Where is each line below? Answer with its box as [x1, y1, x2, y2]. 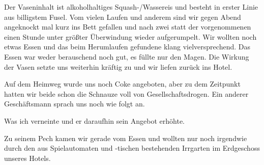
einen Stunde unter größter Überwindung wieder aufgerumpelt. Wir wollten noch [4, 31, 257, 42]
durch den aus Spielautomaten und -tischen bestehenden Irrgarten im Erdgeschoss [4, 143, 260, 153]
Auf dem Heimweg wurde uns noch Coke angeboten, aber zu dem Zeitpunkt [4, 78, 241, 89]
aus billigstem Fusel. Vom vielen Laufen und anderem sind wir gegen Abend [4, 11, 241, 22]
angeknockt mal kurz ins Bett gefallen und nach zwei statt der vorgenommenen [4, 21, 251, 32]
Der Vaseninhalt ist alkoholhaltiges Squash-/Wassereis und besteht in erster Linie [4, 2, 258, 12]
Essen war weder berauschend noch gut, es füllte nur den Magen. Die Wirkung [4, 51, 249, 62]
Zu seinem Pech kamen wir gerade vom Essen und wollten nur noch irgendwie [4, 132, 247, 143]
